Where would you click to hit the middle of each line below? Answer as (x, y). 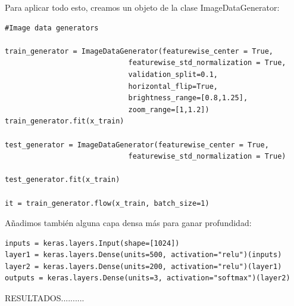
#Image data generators (52, 28)
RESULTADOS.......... (45, 298)
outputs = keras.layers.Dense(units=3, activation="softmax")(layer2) (148, 278)
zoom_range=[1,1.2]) (169, 109)
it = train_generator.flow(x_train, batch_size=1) (107, 203)
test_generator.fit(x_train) (62, 180)
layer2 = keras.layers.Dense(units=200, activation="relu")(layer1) (143, 266)
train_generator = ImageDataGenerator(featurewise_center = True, (139, 51)
